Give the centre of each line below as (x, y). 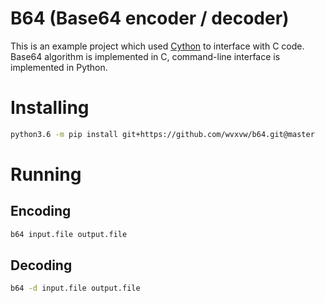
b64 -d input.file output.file (75, 288)
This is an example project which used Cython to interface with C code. (157, 46)
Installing (50, 108)
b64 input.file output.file (69, 234)
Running (46, 174)
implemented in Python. (59, 67)
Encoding (41, 211)
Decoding (41, 265)
